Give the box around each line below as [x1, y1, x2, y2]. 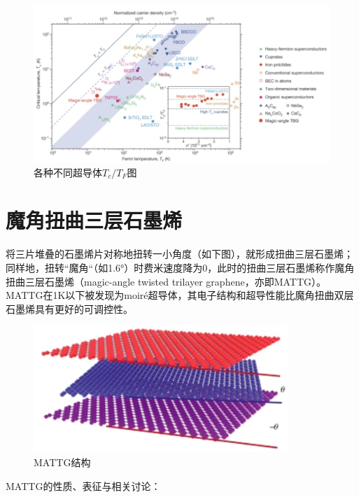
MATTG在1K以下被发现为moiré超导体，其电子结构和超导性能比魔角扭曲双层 [6, 288, 354, 302]
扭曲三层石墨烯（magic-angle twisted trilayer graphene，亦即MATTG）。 [6, 274, 327, 288]
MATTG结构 [34, 454, 91, 469]
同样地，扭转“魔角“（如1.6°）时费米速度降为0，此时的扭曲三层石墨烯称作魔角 [6, 260, 355, 274]
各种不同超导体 [34, 164, 102, 179]
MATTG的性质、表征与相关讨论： [6, 478, 161, 493]
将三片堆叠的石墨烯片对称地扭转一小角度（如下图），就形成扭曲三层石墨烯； [6, 246, 353, 261]
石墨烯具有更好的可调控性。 [6, 301, 133, 316]
